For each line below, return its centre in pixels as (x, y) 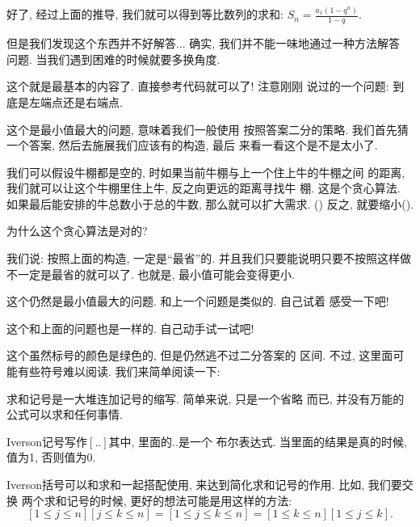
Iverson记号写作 (47, 441)
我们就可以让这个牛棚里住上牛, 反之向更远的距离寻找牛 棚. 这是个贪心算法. (204, 188)
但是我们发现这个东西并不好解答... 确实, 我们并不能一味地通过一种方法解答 (203, 43)
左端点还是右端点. (76, 101)
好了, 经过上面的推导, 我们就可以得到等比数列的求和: (145, 14)
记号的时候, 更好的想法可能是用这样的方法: (179, 500)
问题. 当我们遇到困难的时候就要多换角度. (113, 59)
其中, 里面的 (141, 441)
